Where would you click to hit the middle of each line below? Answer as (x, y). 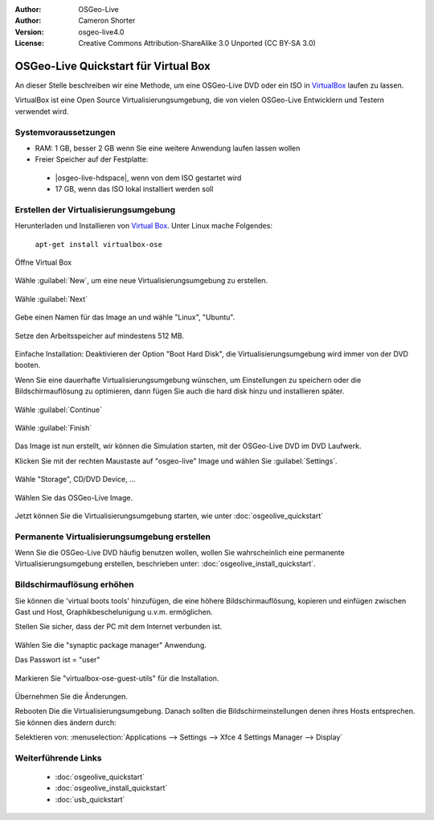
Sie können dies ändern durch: (66, 722)
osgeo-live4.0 (101, 31)
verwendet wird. (42, 111)
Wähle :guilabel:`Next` (51, 299)
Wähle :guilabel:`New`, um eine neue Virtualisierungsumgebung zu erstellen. (141, 281)
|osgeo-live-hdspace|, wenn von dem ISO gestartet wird (148, 178)
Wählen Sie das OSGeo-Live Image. (74, 497)
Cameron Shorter (107, 21)
